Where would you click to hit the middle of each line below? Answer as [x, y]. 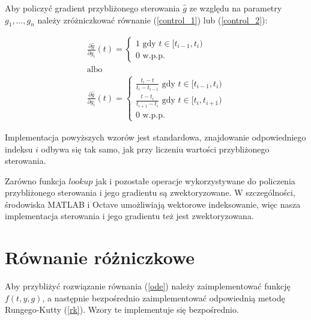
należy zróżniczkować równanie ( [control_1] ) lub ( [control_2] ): [152, 20]
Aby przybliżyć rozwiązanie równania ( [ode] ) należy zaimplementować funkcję [148, 286]
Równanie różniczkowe [100, 257]
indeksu [19, 149]
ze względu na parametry [236, 8]
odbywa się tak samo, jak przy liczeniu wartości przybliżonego [155, 149]
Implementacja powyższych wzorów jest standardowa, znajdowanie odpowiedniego [155, 137]
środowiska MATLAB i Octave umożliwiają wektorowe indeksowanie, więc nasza [153, 204]
